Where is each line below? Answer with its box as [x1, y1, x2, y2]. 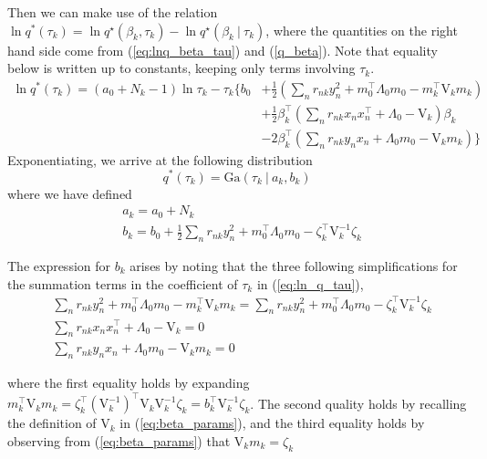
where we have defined [7, 183, 132, 203]
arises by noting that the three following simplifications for [130, 256, 458, 275]
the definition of [7, 413, 97, 433]
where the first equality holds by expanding [7, 373, 250, 392]
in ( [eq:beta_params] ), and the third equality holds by [119, 413, 425, 433]
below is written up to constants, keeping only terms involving [7, 58, 356, 78]
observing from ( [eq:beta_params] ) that [7, 431, 231, 450]
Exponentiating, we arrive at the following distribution [7, 150, 313, 169]
